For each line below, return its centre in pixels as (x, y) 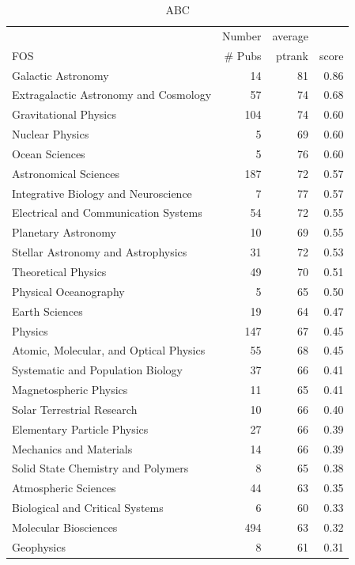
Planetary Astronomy (64, 232)
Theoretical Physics (59, 271)
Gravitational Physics (64, 114)
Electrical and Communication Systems (107, 212)
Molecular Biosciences (65, 527)
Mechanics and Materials (72, 448)
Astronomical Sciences (66, 173)
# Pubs (243, 55)
